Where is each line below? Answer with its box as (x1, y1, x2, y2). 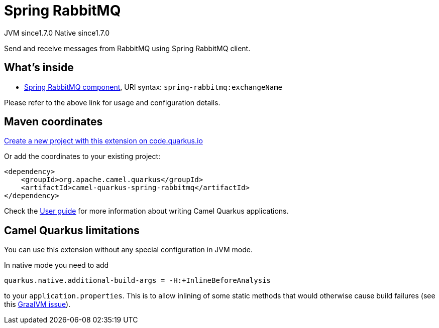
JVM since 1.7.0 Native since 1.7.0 (4, 28, 110, 37)
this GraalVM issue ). (4, 300, 71, 309)
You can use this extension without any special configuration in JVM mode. (4, 245, 253, 254)
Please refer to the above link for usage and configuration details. (4, 98, 221, 107)
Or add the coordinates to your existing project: (4, 152, 161, 161)
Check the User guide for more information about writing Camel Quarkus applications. (4, 207, 289, 216)
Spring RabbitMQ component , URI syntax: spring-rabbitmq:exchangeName (24, 82, 283, 91)
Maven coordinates (4, 115, 103, 128)
